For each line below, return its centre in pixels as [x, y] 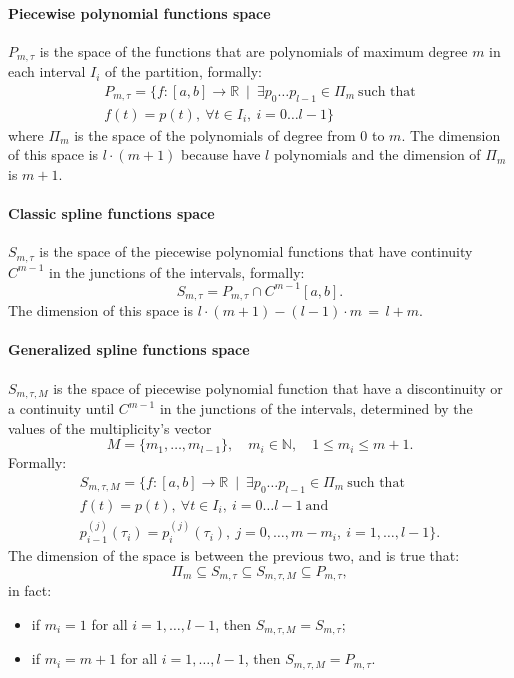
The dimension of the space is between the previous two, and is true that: [234, 555]
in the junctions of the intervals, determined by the [316, 408]
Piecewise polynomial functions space [139, 12]
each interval [47, 71]
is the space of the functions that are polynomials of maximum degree [253, 50]
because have [221, 154]
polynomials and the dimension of [377, 154]
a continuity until [61, 408]
